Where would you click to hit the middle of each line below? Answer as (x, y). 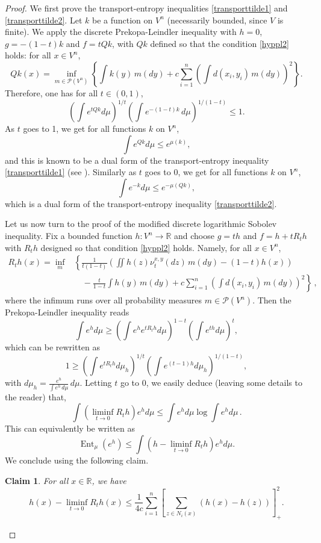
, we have (109, 480)
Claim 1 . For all (37, 480)
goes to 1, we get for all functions (85, 129)
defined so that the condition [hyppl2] (220, 43)
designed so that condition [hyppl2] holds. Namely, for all (146, 247)
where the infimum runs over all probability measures (104, 300)
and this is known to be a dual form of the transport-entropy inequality (137, 160)
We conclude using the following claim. (77, 460)
